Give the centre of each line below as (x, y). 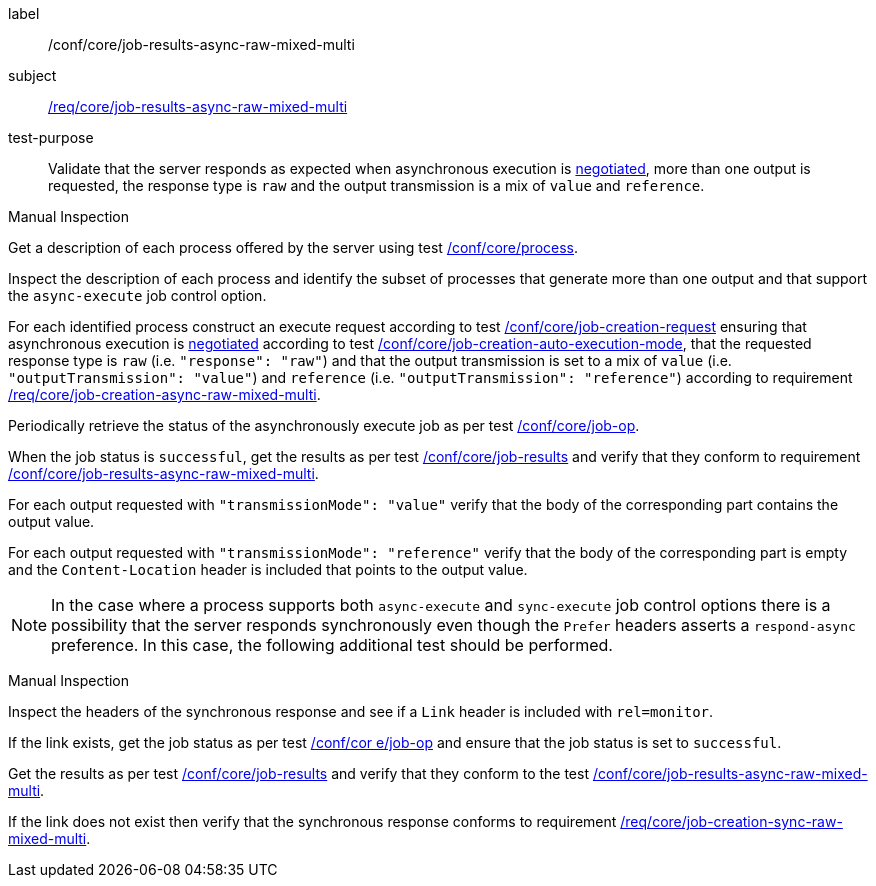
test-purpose (51, 137)
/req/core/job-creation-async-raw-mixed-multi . (164, 394)
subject (32, 75)
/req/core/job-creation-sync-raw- (731, 821)
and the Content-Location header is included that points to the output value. (268, 569)
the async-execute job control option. (137, 295)
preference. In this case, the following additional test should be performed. (332, 645)
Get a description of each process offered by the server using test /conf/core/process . (293, 247)
